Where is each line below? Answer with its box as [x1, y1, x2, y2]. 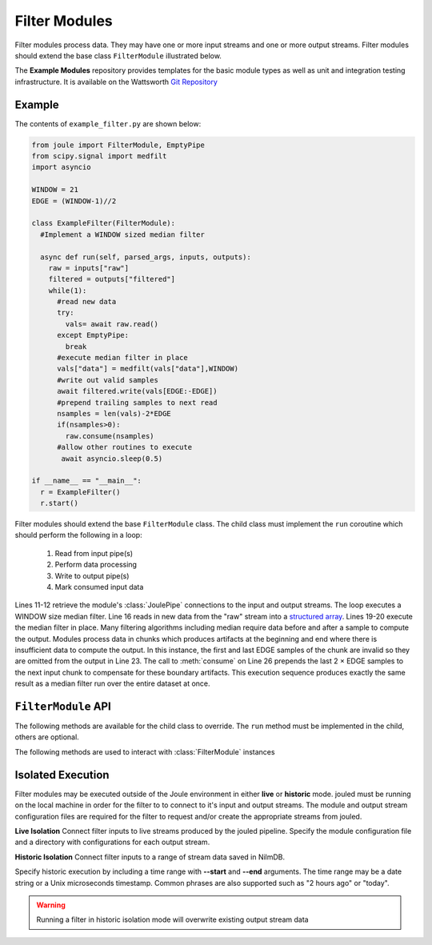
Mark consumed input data [54, 583, 144, 592]
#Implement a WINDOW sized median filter [40, 230, 206, 239]
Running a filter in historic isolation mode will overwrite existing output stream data [36, 915, 309, 924]
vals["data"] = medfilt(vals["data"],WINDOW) [57, 364, 239, 374]
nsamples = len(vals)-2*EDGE [57, 409, 171, 418]
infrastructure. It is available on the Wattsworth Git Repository [14, 77, 218, 86]
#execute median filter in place [57, 353, 188, 362]
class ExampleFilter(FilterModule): [31, 218, 176, 228]
